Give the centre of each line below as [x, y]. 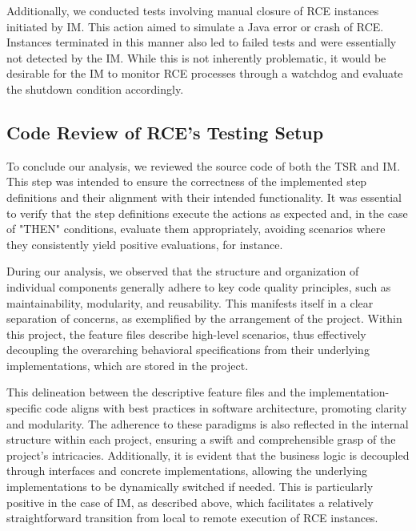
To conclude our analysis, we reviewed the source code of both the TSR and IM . [204, 165]
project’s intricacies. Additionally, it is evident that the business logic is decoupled [208, 455]
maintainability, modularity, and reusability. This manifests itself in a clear [190, 302]
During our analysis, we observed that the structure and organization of [183, 271]
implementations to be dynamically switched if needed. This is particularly [190, 487]
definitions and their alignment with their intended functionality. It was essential [204, 197]
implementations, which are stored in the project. [128, 365]
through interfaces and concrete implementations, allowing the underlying [187, 471]
